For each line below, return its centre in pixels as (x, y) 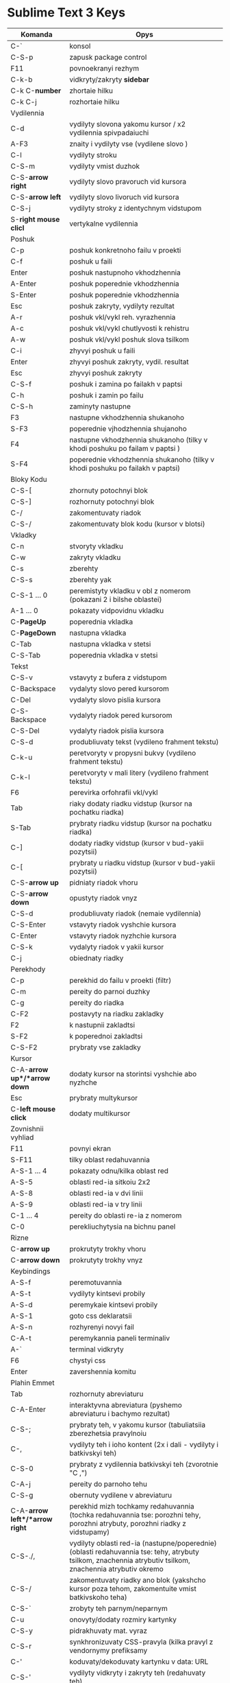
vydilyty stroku (93, 154)
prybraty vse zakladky (105, 1047)
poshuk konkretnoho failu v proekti (125, 250)
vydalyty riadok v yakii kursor (117, 947)
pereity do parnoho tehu (108, 1484)
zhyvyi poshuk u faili (102, 350)
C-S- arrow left (36, 197)
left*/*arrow (31, 1519)
